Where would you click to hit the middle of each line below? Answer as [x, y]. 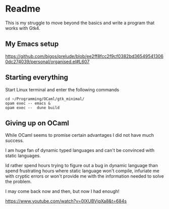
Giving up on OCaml [37, 123]
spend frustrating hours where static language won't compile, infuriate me [82, 171]
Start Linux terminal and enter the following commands [62, 89]
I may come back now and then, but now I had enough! [62, 191]
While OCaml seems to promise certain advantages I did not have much [80, 135]
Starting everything [37, 77]
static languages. [23, 156]
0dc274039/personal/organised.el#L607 [47, 62]
